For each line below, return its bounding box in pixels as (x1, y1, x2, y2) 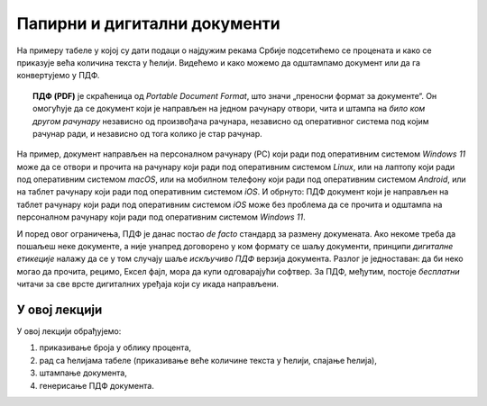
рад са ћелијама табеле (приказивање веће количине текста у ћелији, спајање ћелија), (39, 355, 378, 365)
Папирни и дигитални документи (16, 14, 280, 33)
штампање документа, (39, 367, 128, 378)
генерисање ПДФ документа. (39, 380, 155, 391)
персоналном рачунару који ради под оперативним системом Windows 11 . (16, 212, 306, 222)
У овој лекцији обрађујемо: (16, 326, 122, 337)
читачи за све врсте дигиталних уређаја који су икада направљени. (16, 279, 279, 290)
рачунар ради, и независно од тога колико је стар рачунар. (32, 128, 262, 139)
